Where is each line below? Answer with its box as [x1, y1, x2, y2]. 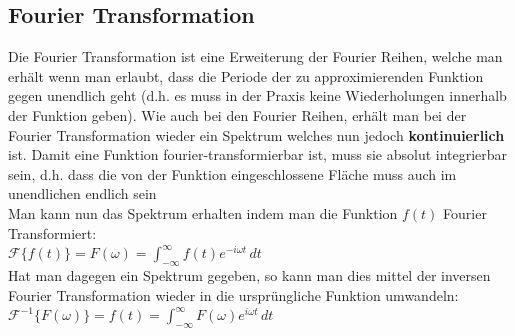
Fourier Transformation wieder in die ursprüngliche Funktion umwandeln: [8, 284, 459, 305]
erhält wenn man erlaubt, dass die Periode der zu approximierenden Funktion [8, 65, 484, 86]
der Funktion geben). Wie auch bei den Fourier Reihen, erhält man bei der [8, 104, 467, 125]
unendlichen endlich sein [8, 183, 157, 204]
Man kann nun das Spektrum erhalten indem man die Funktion [8, 202, 398, 223]
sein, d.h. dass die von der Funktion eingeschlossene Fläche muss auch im [8, 163, 457, 184]
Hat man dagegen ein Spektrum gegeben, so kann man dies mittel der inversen [8, 264, 491, 285]
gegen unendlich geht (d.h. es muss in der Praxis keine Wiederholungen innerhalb [8, 85, 507, 106]
